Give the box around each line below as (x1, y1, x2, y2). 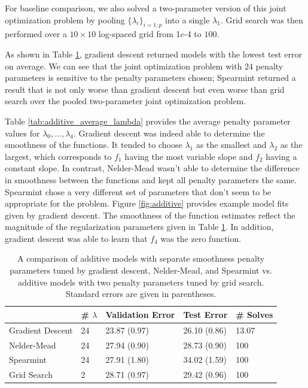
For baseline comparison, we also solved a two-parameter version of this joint (5, 2, 286, 14)
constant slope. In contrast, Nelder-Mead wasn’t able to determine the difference (5, 162, 300, 174)
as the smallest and (196, 138, 267, 151)
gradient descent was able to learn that (5, 232, 148, 244)
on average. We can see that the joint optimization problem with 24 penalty (5, 59, 283, 72)
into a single (164, 13, 210, 26)
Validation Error (105, 308, 175, 320)
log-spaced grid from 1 (98, 28, 181, 40)
